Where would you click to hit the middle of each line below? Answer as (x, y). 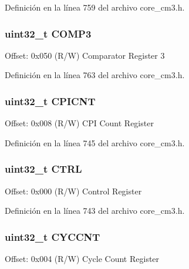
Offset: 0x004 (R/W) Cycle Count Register (82, 259)
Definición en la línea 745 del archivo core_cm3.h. (95, 142)
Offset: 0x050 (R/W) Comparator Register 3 (85, 55)
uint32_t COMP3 (48, 33)
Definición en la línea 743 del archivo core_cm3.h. (95, 211)
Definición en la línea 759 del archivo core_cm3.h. (95, 7)
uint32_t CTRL (43, 169)
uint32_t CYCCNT (53, 236)
